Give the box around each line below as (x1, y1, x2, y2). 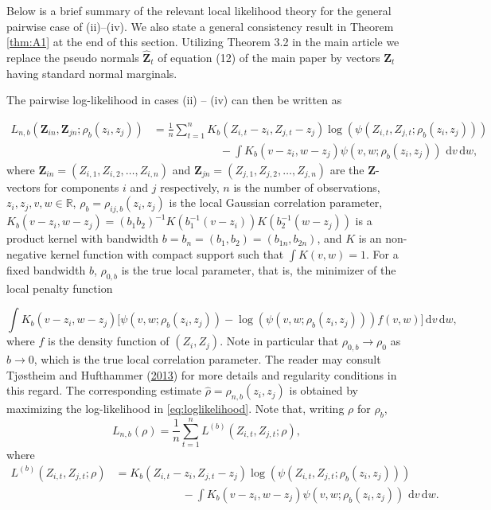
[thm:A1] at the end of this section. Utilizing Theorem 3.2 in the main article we (6, 33, 399, 50)
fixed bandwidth (6, 261, 86, 278)
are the (329, 161, 364, 177)
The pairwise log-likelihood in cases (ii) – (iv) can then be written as (6, 91, 342, 108)
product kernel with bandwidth (6, 230, 159, 247)
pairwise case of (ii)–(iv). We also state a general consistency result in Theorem (6, 18, 394, 34)
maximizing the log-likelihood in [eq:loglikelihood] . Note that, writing (6, 400, 345, 416)
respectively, (160, 178, 220, 195)
